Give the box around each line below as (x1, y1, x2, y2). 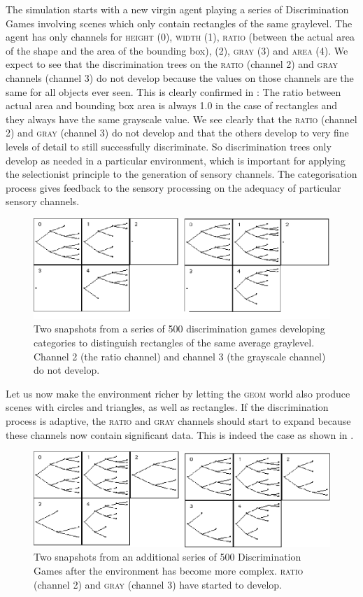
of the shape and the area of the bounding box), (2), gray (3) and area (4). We (6, 43, 348, 57)
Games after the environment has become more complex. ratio (34, 563, 304, 577)
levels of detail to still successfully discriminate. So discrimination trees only (6, 139, 332, 153)
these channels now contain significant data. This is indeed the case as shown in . (6, 427, 354, 442)
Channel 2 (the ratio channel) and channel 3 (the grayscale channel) (34, 349, 326, 363)
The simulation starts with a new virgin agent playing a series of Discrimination (6, 2, 349, 16)
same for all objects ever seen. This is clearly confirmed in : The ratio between (6, 84, 341, 99)
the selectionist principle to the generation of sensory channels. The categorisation (6, 167, 357, 181)
